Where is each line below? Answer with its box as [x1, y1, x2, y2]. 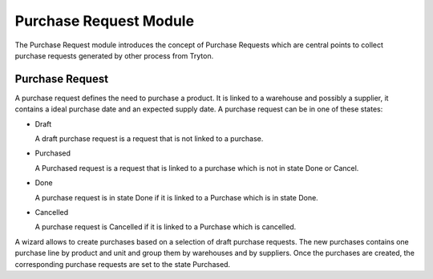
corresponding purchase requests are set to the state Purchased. [14, 259, 231, 269]
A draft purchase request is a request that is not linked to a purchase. [34, 134, 264, 144]
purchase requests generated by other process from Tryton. [14, 51, 214, 60]
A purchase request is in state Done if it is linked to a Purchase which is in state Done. [34, 192, 318, 202]
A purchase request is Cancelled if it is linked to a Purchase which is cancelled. [34, 222, 297, 232]
